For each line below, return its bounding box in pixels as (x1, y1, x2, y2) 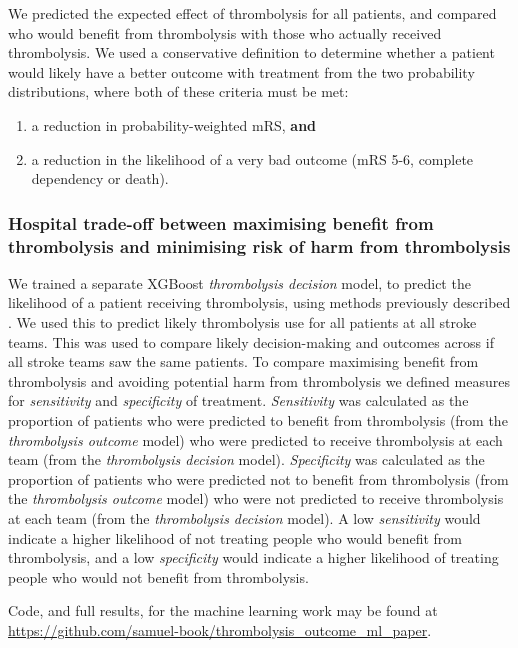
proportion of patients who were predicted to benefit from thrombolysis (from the (8, 410, 508, 431)
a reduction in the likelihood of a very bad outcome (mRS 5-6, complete (31, 148, 474, 169)
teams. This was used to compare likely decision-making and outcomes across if (8, 331, 494, 352)
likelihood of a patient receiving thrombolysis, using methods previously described (8, 292, 511, 313)
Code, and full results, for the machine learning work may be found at (8, 600, 438, 621)
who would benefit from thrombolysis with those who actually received (8, 22, 442, 43)
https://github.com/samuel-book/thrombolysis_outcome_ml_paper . (8, 619, 432, 640)
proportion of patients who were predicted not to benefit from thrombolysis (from (8, 468, 509, 489)
